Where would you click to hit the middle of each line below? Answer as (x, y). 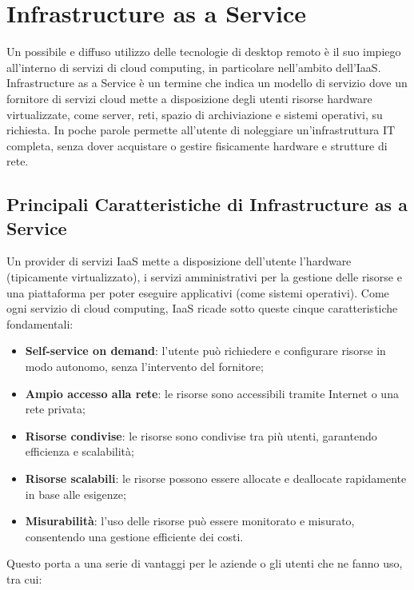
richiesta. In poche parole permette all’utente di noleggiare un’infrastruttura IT (201, 130)
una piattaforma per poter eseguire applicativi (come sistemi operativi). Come (198, 292)
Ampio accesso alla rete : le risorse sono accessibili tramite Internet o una (212, 393)
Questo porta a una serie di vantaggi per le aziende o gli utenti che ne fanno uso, (205, 563)
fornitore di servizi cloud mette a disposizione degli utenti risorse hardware (189, 98)
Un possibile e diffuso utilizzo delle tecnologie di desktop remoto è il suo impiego (204, 52)
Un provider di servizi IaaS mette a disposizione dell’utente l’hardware (179, 261)
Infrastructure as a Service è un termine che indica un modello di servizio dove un (207, 83)
